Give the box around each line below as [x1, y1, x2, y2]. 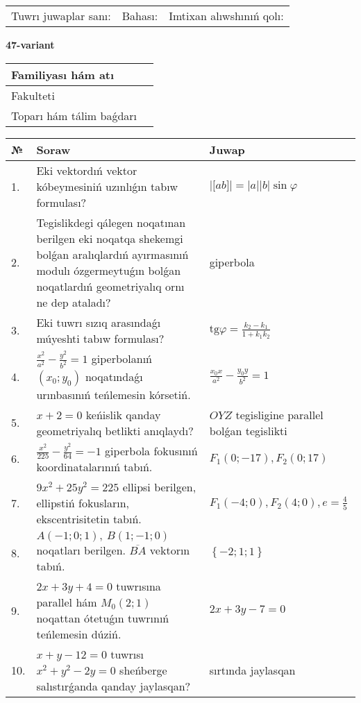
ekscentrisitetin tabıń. [36, 511, 142, 527]
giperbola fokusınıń [105, 442, 198, 459]
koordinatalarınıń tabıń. [36, 459, 153, 475]
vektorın [149, 542, 190, 559]
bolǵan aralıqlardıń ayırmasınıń [36, 246, 189, 262]
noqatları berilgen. [36, 542, 126, 559]
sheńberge [119, 662, 167, 679]
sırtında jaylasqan [209, 662, 296, 679]
